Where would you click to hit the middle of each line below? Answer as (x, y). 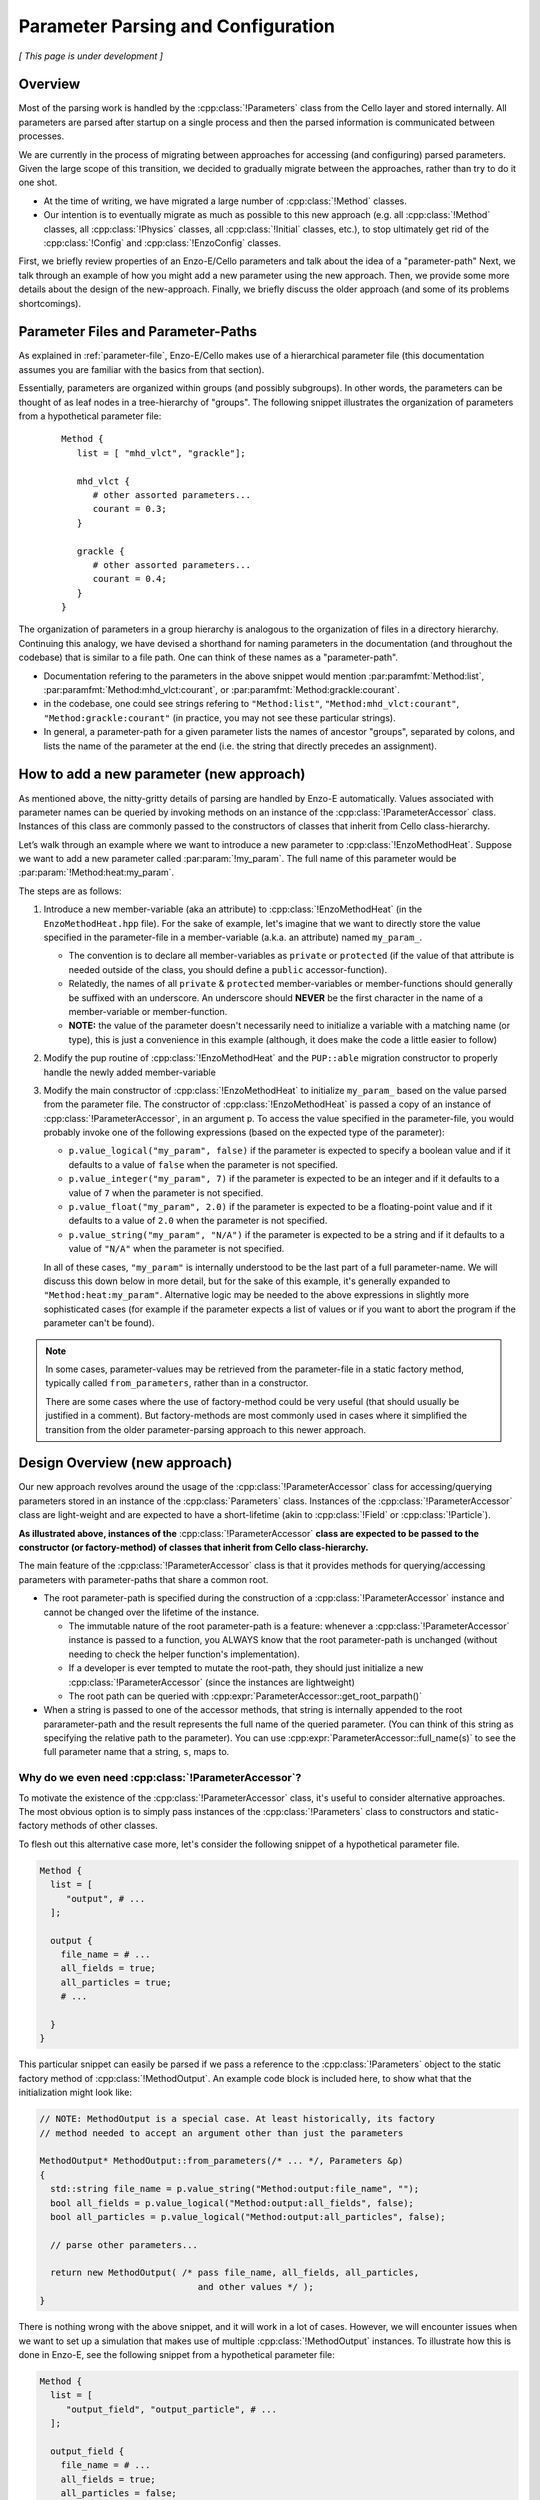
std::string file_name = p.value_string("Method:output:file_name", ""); (235, 2189)
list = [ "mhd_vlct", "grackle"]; (161, 453)
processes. (41, 136)
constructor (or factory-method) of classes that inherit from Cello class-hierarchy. (193, 1547)
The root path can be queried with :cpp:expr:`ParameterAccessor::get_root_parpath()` (245, 1696)
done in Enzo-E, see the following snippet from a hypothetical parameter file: (176, 2355)
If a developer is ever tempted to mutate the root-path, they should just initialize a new (246, 1668)
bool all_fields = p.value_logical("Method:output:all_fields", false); (232, 2203)
